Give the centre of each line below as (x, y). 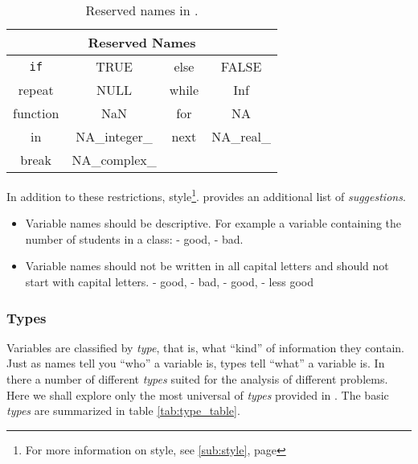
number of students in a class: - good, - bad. (134, 238)
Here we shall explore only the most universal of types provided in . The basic (198, 394)
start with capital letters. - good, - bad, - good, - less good (169, 282)
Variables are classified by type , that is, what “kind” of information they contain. (205, 347)
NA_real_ (241, 136)
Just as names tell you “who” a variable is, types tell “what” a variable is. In (196, 363)
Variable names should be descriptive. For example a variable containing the (213, 223)
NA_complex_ (114, 160)
